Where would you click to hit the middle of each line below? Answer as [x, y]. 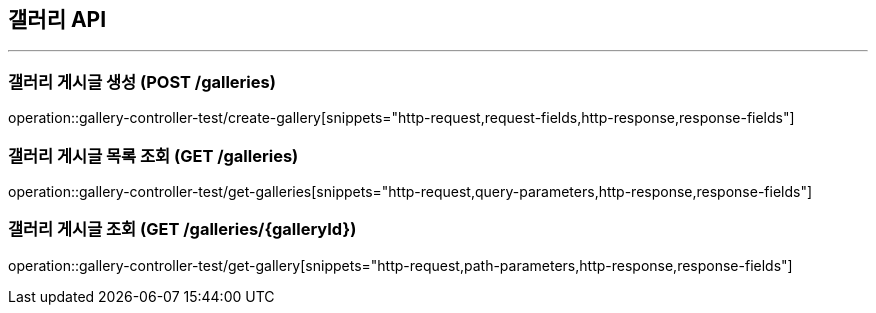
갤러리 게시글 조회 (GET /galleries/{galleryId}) [182, 229]
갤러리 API [57, 19]
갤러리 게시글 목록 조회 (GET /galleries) [153, 155]
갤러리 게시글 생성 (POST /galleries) [142, 81]
